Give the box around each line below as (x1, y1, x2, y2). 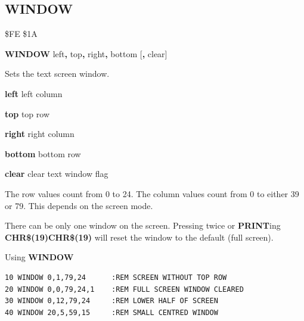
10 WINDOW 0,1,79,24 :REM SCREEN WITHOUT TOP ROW (5, 273, 227, 282)
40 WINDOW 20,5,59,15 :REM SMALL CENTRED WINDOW (5, 308, 218, 317)
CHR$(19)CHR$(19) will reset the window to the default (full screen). (5, 230, 274, 243)
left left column (5, 87, 63, 99)
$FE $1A (5, 27, 38, 40)
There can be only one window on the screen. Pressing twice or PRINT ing (5, 219, 281, 232)
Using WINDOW (5, 251, 74, 263)
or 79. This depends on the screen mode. (5, 199, 153, 211)
